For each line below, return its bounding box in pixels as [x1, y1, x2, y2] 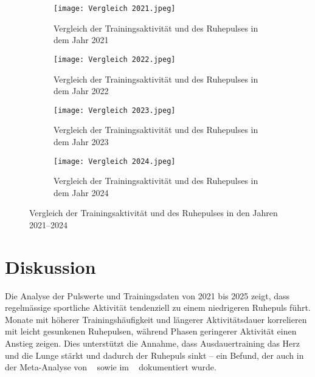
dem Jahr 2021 [54, 33, 109, 46]
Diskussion [5, 254, 96, 279]
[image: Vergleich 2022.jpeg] [54, 55, 176, 64]
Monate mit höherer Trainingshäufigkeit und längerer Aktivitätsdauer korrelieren [5, 313, 307, 325]
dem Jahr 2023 [54, 135, 109, 148]
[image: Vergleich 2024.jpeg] [54, 157, 176, 166]
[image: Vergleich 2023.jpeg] [54, 106, 176, 115]
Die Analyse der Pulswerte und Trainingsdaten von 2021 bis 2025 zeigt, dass [5, 289, 290, 302]
